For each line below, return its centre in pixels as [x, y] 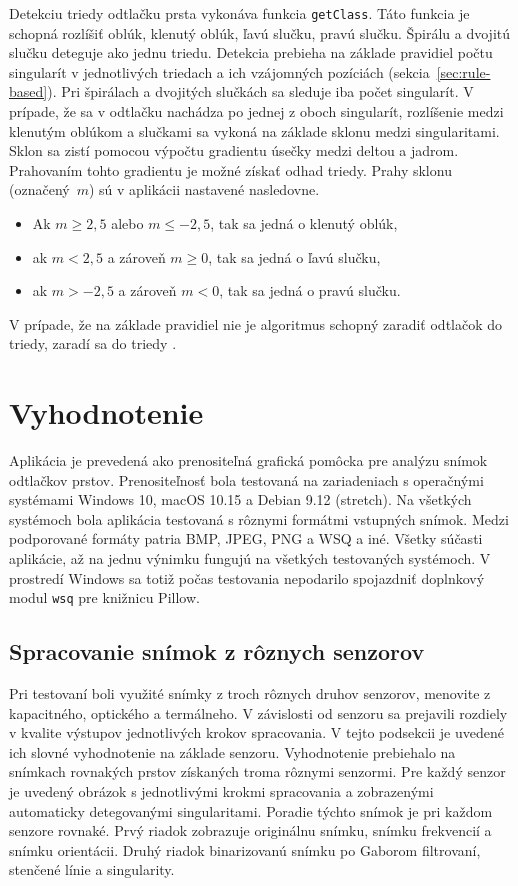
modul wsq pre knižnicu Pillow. [104, 597]
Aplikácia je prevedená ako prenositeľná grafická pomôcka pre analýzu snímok [248, 460]
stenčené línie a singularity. [92, 869]
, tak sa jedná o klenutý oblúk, [304, 223]
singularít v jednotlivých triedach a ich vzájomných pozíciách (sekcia [219, 71]
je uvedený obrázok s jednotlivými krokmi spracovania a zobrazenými [221, 791]
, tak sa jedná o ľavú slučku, [294, 256]
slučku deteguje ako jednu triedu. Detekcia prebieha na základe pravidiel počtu [251, 52]
